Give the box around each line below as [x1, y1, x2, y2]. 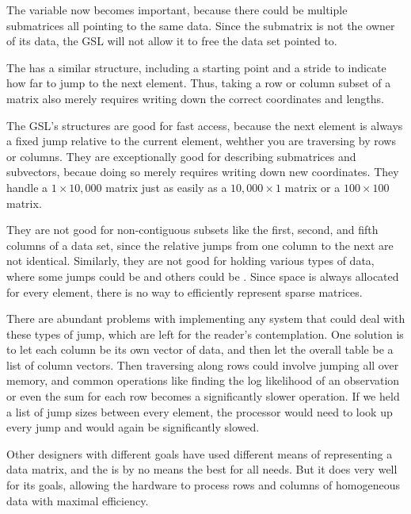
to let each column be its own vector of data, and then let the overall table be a [6, 341, 394, 358]
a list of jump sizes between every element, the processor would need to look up [6, 403, 393, 420]
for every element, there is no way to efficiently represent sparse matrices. [6, 283, 363, 300]
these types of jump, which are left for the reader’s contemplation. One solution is [6, 325, 404, 342]
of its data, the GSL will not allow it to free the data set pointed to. [6, 33, 337, 49]
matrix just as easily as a [105, 178, 227, 195]
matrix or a [284, 178, 341, 195]
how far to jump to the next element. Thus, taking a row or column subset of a [6, 75, 391, 91]
